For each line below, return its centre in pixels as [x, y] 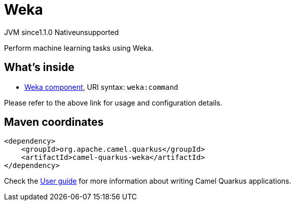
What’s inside [39, 67]
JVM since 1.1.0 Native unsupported [62, 32]
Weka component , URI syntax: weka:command [101, 87]
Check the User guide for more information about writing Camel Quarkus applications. [148, 181]
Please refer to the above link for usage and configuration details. [113, 102]
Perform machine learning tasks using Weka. [79, 48]
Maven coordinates [54, 122]
